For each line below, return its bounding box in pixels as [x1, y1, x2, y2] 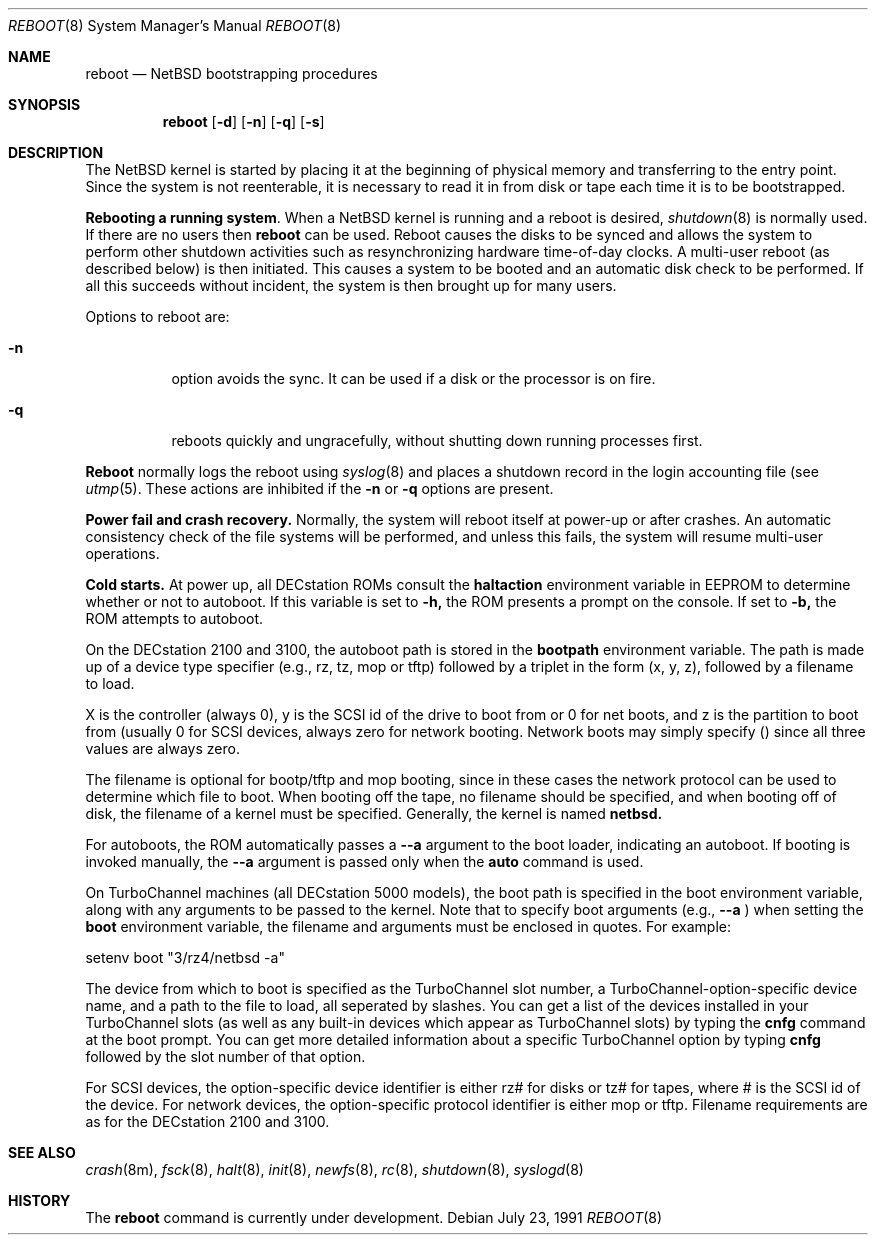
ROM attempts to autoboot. [85, 610, 264, 627]
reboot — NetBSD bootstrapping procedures [85, 65, 378, 82]
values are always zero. [85, 740, 240, 757]
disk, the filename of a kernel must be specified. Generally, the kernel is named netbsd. [85, 805, 663, 822]
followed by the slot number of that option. [85, 1048, 366, 1065]
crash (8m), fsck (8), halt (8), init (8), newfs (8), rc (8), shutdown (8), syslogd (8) [85, 1161, 584, 1178]
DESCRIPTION [8, 144, 104, 161]
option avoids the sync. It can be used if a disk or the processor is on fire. [171, 370, 656, 387]
